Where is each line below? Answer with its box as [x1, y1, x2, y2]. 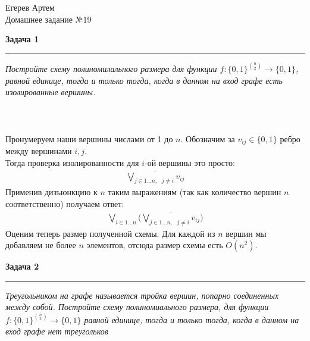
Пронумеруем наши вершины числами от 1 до [5, 132, 173, 145]
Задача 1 [5, 33, 39, 45]
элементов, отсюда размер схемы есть [86, 239, 223, 251]
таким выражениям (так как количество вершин [108, 186, 281, 198]
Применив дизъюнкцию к [5, 186, 98, 198]
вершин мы [226, 227, 267, 239]
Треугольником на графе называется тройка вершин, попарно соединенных [5, 289, 279, 301]
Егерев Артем [5, 1, 55, 13]
